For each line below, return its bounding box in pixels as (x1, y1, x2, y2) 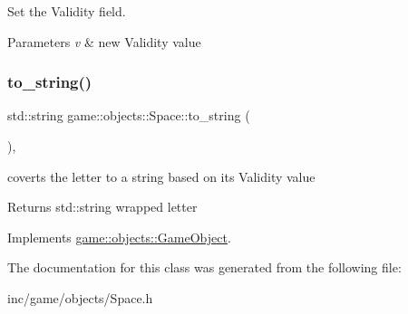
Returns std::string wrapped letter (7, 197, 198, 216)
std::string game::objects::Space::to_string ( (7, 106, 250, 125)
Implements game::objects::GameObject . (7, 227, 231, 246)
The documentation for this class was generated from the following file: (7, 258, 402, 277)
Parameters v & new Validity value (7, 32, 201, 51)
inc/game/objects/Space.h (7, 288, 153, 307)
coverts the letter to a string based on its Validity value (7, 167, 316, 186)
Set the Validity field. (7, 2, 126, 20)
